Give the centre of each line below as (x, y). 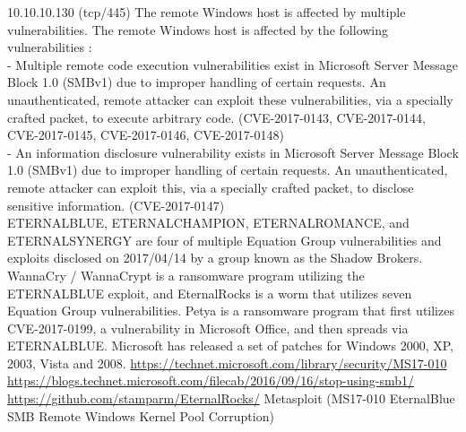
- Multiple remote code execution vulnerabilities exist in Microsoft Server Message (233, 64)
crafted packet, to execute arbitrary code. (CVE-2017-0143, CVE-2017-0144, (216, 117)
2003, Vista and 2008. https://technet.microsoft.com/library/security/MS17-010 (227, 363)
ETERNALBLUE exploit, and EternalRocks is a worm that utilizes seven (210, 293)
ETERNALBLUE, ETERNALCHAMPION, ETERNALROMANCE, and (208, 223)
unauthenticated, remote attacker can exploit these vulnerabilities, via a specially (230, 99)
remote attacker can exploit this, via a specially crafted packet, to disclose (211, 187)
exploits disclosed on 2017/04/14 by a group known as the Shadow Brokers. (215, 258)
